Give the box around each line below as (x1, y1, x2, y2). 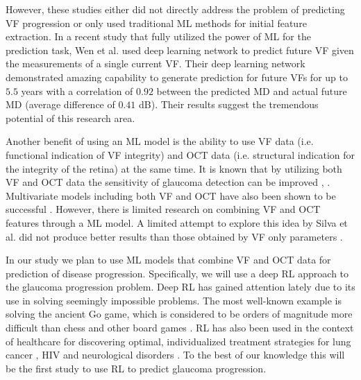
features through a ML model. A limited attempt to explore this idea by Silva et (6, 215, 348, 230)
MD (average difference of (6, 97, 115, 112)
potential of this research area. (6, 110, 135, 125)
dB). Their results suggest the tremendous (139, 97, 319, 112)
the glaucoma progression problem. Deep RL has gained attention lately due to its (6, 279, 355, 294)
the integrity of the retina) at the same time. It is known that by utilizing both (6, 161, 342, 175)
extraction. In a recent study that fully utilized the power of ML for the (6, 29, 311, 44)
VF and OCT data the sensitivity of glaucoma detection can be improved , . (6, 175, 330, 189)
